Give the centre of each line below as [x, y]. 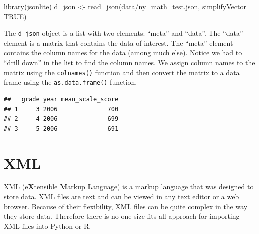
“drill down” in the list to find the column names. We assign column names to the [129, 63]
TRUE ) [15, 16]
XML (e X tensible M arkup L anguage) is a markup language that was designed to [129, 186]
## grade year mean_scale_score [61, 99]
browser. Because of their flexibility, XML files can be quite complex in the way [126, 206]
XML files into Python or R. [48, 225]
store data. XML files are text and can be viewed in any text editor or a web [122, 196]
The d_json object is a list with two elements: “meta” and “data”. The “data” [124, 33]
